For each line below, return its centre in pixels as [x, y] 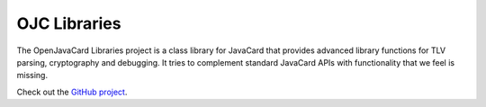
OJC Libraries [69, 23]
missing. [32, 76]
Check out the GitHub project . [72, 92]
